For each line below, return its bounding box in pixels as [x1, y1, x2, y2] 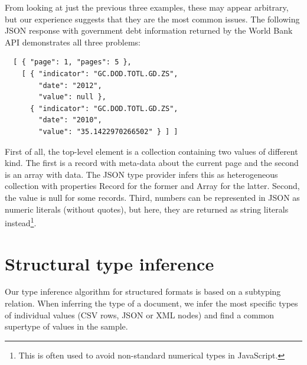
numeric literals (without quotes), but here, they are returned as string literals [5, 203, 289, 215]
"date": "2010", [38, 116, 102, 125]
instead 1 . [5, 215, 37, 229]
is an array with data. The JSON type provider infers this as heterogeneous [5, 168, 278, 180]
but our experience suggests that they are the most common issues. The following [5, 12, 300, 25]
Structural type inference [5, 251, 214, 275]
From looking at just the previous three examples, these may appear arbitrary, [5, 1, 289, 13]
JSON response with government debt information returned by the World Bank [5, 24, 293, 37]
